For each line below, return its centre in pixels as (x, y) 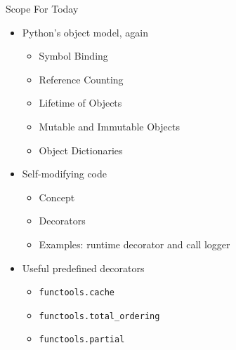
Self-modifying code (64, 174)
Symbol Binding (73, 56)
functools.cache (77, 293)
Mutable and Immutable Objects (109, 126)
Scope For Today (42, 8)
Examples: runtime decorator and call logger (135, 244)
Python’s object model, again (85, 32)
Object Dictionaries (81, 150)
